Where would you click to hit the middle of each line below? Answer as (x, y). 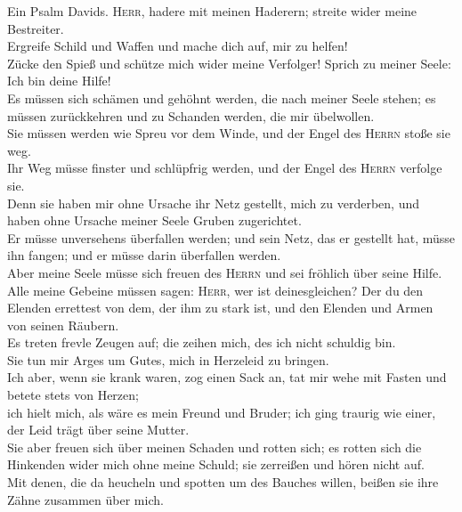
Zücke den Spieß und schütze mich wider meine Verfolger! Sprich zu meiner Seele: (229, 63)
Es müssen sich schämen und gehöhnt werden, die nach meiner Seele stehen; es (222, 98)
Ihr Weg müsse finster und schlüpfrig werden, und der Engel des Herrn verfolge (225, 168)
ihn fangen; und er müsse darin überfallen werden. (144, 255)
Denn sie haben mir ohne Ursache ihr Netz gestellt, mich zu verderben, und (213, 203)
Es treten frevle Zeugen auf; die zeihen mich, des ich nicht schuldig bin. (202, 342)
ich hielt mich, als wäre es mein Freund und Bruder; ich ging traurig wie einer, (222, 412)
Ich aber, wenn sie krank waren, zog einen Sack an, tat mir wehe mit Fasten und (227, 377)
